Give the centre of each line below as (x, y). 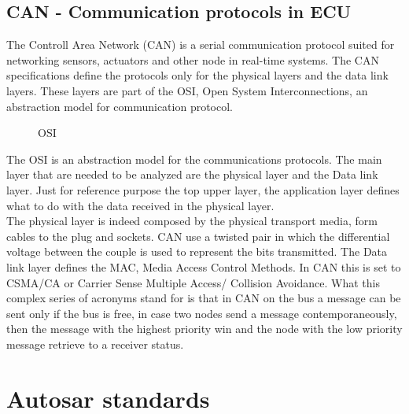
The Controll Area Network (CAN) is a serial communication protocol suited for (201, 44)
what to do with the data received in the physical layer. (140, 205)
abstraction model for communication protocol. (120, 106)
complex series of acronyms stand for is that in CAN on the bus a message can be (204, 298)
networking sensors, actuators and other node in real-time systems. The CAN (193, 59)
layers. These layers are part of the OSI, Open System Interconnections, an (187, 90)
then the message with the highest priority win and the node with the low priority (204, 329)
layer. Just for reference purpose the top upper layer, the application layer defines (203, 189)
